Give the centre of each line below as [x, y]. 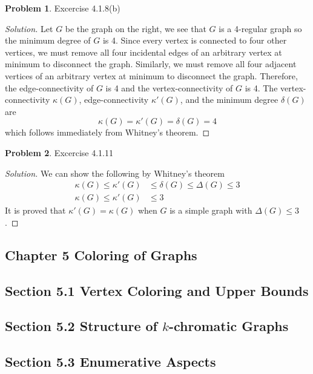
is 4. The [261, 87]
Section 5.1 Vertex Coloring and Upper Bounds [157, 290]
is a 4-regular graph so [260, 28]
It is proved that [35, 210]
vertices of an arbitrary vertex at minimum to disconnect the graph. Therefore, [151, 75]
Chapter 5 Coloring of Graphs [101, 254]
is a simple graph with [211, 210]
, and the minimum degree [229, 100]
